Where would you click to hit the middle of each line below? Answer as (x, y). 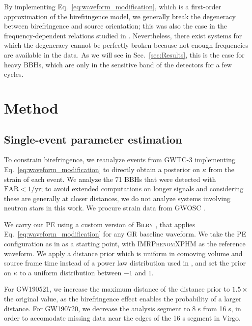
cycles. (14, 74)
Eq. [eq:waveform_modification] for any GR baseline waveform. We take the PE (125, 234)
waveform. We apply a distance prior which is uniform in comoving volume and (123, 253)
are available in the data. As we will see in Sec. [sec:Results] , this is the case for (124, 54)
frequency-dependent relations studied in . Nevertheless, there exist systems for (123, 35)
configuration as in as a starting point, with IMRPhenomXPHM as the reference (125, 244)
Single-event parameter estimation (93, 139)
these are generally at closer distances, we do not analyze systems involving (117, 198)
